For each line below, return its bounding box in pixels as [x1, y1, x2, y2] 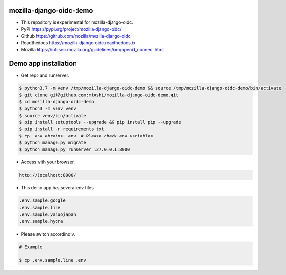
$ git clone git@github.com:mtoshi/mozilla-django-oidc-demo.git [19, 92, 179, 98]
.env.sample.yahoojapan [19, 212, 76, 217]
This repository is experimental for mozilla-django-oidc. [21, 20, 133, 25]
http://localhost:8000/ [19, 172, 76, 178]
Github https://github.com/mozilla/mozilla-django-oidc [21, 33, 131, 39]
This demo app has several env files [21, 185, 94, 191]
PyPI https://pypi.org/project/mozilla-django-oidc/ [21, 26, 122, 32]
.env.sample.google [19, 198, 66, 203]
